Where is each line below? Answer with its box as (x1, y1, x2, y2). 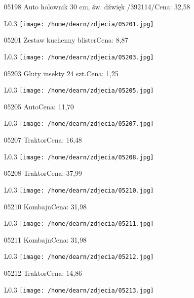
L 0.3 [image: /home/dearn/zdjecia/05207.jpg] (4, 118, 154, 128)
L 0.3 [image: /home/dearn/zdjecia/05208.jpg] (4, 151, 154, 161)
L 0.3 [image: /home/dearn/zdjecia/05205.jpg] (4, 85, 154, 95)
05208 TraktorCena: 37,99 (4, 168, 82, 178)
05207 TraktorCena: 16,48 (4, 135, 82, 145)
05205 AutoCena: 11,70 (4, 101, 74, 111)
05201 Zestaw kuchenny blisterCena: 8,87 (4, 35, 128, 45)
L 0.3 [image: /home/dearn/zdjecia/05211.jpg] (4, 218, 154, 228)
